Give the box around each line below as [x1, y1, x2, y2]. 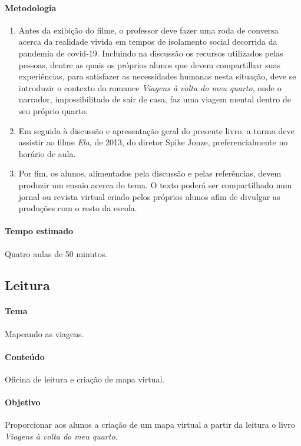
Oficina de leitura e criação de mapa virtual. [5, 373, 165, 385]
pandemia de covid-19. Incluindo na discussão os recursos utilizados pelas [18, 46, 283, 59]
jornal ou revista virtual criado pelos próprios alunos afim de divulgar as [18, 190, 280, 202]
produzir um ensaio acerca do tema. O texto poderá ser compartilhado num [18, 178, 292, 191]
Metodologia [5, 1, 57, 14]
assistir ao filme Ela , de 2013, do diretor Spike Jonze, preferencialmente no [18, 136, 288, 148]
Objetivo [5, 396, 41, 408]
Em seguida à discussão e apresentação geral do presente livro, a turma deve [18, 124, 295, 137]
